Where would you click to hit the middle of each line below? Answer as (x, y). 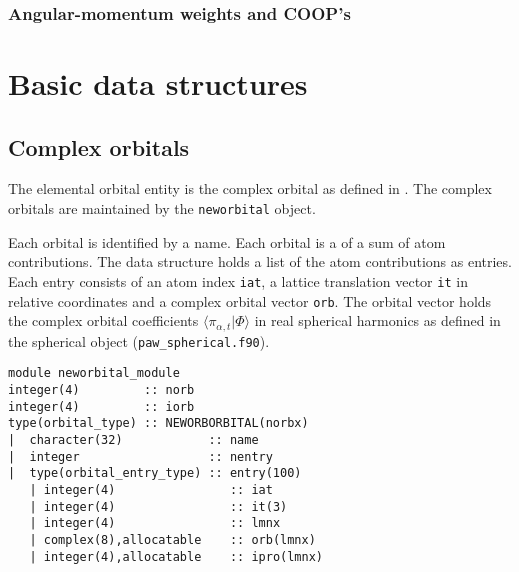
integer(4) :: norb (101, 389)
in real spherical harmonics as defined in (377, 320)
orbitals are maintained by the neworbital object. (162, 208)
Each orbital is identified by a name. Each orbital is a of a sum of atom (227, 241)
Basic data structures (158, 83)
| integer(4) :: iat (151, 489)
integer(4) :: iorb (101, 406)
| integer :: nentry (140, 456)
